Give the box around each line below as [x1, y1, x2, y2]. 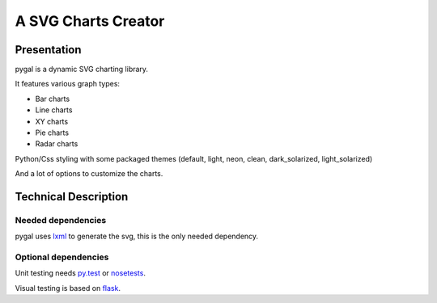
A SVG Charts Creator [15, 12, 165, 30]
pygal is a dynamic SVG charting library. [15, 65, 149, 74]
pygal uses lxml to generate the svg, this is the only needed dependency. [15, 231, 259, 242]
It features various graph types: [15, 79, 121, 89]
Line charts [35, 105, 73, 115]
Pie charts [35, 128, 69, 137]
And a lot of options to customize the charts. [15, 169, 163, 179]
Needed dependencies [15, 214, 107, 225]
